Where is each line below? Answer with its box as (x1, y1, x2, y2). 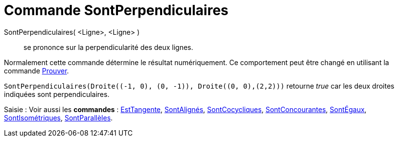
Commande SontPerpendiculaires (4, 2, 229, 19)
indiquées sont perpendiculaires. (4, 90, 110, 98)
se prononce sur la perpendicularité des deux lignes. (23, 43, 193, 51)
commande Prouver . (4, 66, 69, 75)
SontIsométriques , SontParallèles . (4, 113, 113, 122)
